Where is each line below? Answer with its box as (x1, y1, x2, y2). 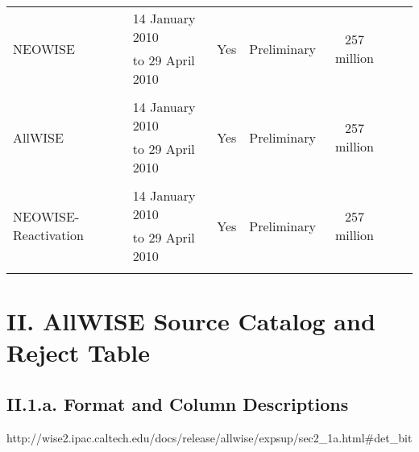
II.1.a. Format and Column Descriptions (6, 391, 349, 416)
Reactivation (13, 226, 84, 244)
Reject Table (6, 336, 150, 369)
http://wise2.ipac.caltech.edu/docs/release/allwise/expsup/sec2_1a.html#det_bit (6, 429, 413, 446)
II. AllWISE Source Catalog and (6, 305, 375, 338)
